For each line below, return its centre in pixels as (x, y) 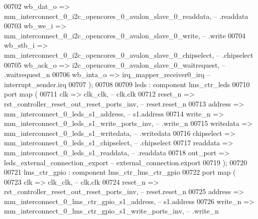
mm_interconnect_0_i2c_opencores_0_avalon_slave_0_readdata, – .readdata (126, 16)
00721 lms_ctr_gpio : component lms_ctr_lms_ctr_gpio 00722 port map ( (120, 172)
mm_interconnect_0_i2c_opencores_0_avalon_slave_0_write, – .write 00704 (125, 35)
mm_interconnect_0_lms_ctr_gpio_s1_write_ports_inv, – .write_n (112, 211)
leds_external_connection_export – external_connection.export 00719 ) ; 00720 (126, 162)
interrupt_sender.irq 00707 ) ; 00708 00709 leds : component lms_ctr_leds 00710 (127, 84)
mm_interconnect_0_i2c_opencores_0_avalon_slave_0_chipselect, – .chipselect (129, 55)
